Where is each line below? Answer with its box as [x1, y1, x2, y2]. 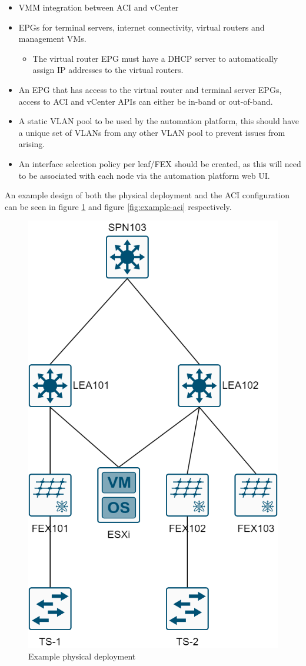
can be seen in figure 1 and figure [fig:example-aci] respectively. [5, 200, 232, 212]
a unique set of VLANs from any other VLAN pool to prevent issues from [18, 126, 285, 138]
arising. [18, 138, 45, 150]
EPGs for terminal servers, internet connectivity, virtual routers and [18, 21, 265, 33]
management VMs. [18, 32, 87, 45]
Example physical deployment [28, 650, 136, 662]
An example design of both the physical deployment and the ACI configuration [5, 189, 290, 201]
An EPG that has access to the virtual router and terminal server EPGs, [18, 83, 282, 95]
